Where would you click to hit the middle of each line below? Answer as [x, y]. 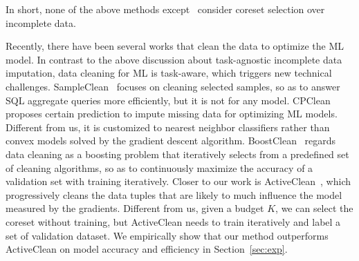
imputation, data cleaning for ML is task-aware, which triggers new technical [169, 73]
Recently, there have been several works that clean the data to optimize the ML [175, 46]
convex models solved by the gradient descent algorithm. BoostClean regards [171, 141]
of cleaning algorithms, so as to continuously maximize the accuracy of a [159, 167]
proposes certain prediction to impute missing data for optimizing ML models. [172, 114]
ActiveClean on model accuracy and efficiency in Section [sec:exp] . [147, 249]
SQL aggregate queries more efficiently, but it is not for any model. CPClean [168, 100]
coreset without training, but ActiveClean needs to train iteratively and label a [173, 221]
